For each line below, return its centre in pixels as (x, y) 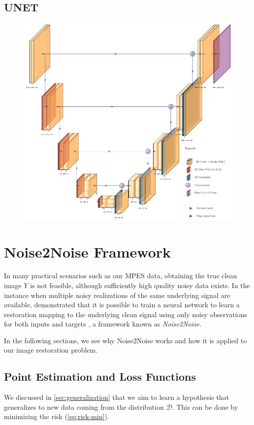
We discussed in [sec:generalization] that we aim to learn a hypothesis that (117, 397)
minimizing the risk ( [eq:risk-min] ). (57, 416)
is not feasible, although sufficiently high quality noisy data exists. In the (140, 285)
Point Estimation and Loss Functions (100, 376)
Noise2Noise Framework (88, 252)
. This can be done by (205, 407)
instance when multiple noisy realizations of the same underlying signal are (117, 295)
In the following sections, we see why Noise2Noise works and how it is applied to (126, 340)
